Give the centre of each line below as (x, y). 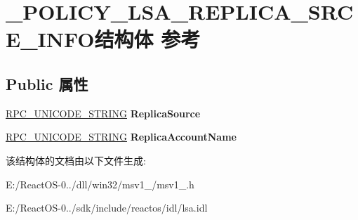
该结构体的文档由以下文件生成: (76, 160)
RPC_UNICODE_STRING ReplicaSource (103, 113)
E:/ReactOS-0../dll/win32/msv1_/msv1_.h (100, 184)
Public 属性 (47, 83)
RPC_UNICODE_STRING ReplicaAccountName (121, 137)
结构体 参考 (147, 39)
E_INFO (50, 39)
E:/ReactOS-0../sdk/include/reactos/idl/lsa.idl (107, 208)
